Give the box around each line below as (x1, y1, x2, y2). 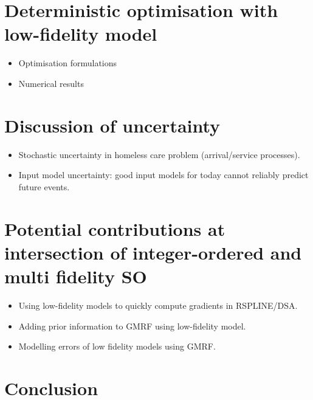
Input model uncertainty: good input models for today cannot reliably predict (18, 168, 309, 181)
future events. (18, 180, 70, 193)
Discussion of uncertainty (4, 112, 221, 137)
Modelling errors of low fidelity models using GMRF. (18, 340, 216, 353)
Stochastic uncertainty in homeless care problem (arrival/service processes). (18, 148, 300, 160)
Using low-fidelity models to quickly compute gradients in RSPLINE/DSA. (18, 298, 298, 311)
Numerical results (18, 77, 84, 89)
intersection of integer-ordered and (4, 240, 302, 264)
